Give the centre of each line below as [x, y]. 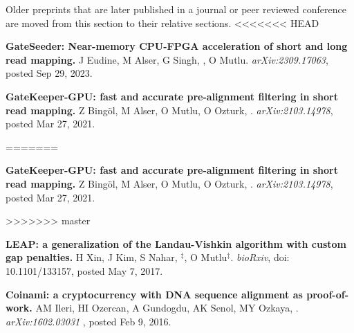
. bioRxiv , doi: [260, 257]
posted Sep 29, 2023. [49, 73]
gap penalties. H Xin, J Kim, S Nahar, [92, 257]
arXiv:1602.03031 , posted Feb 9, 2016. [88, 321]
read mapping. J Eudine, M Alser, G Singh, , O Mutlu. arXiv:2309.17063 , [167, 59]
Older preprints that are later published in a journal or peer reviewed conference [176, 9]
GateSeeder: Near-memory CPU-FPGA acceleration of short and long [177, 46]
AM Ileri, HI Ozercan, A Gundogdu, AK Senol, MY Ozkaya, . [167, 308]
